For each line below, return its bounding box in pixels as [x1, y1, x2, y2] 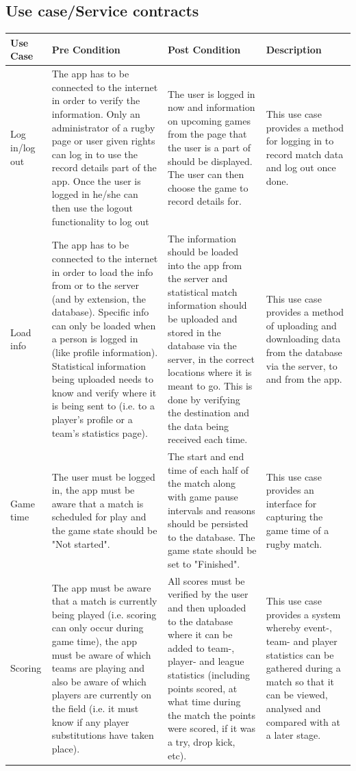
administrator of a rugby [51, 120, 155, 134]
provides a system [266, 607, 341, 621]
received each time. [167, 432, 248, 446]
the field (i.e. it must [51, 701, 139, 715]
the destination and [167, 405, 250, 420]
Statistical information [51, 358, 147, 372]
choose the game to [167, 180, 249, 194]
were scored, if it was [167, 721, 256, 735]
